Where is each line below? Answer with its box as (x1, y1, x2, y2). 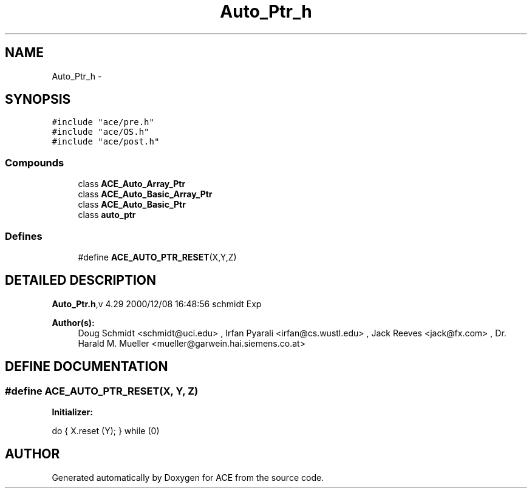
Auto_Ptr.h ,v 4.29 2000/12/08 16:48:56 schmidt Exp (52, 298, 262, 309)
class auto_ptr (78, 209, 136, 220)
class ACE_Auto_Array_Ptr (78, 178, 186, 189)
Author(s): (52, 317, 95, 328)
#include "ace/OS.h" (52, 127, 149, 137)
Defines (5, 229, 43, 242)
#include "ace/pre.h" (52, 117, 154, 127)
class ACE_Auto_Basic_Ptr (78, 199, 186, 210)
